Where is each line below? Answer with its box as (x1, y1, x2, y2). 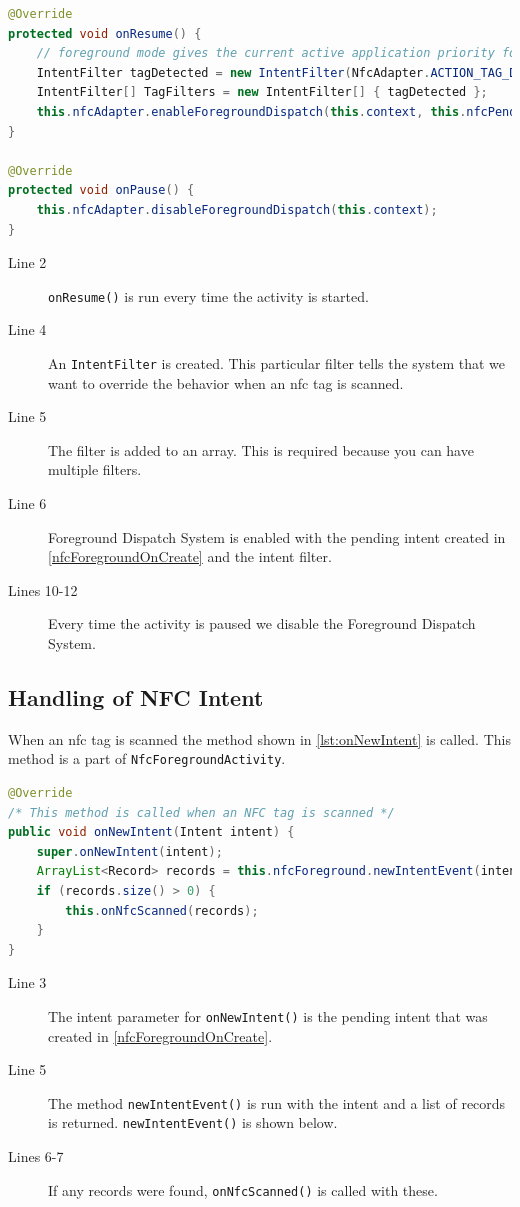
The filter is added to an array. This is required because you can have (48, 439, 474, 460)
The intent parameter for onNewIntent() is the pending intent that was (48, 1005, 488, 1026)
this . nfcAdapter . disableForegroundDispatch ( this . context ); (36, 202, 438, 217)
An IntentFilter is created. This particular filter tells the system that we (48, 352, 506, 373)
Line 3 (8, 972, 47, 993)
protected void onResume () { (8, 26, 202, 41)
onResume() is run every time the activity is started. (48, 285, 369, 306)
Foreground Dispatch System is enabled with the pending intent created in (48, 526, 506, 547)
